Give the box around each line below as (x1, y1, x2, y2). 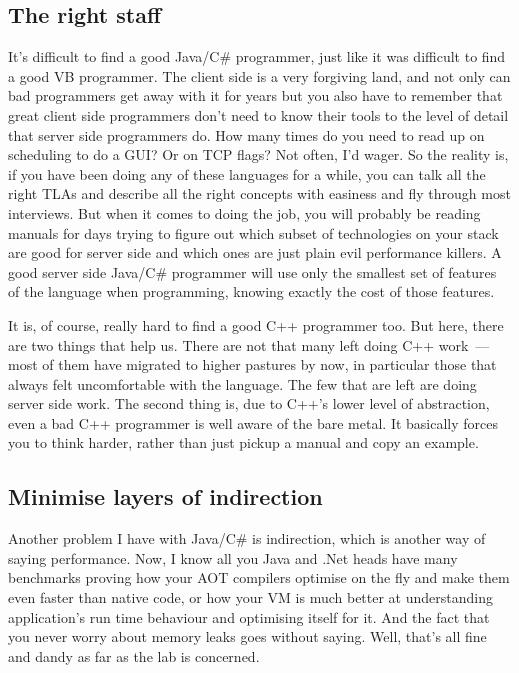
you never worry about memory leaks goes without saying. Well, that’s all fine (8, 626, 487, 647)
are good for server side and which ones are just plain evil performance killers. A (8, 242, 502, 263)
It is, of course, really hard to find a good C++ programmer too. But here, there (8, 314, 504, 335)
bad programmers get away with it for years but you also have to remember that (8, 85, 503, 106)
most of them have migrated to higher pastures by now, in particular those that (8, 354, 497, 375)
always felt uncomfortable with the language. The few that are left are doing (8, 373, 477, 394)
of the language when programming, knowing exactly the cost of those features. (8, 281, 495, 302)
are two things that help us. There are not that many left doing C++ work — (8, 334, 490, 355)
